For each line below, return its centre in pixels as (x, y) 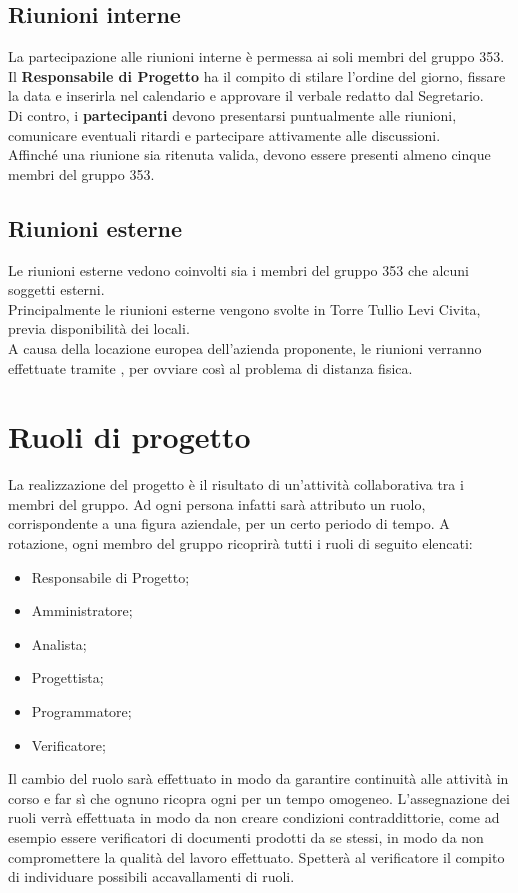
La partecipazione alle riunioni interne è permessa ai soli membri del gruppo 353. (256, 56)
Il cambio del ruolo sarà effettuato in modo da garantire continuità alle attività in (258, 778)
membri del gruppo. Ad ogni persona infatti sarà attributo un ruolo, (217, 503)
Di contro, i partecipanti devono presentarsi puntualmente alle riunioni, (232, 114)
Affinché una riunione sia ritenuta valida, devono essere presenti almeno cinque (249, 154)
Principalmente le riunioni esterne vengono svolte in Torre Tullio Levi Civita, (244, 308)
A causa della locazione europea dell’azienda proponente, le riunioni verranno (245, 347)
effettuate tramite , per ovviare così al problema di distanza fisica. (210, 367)
